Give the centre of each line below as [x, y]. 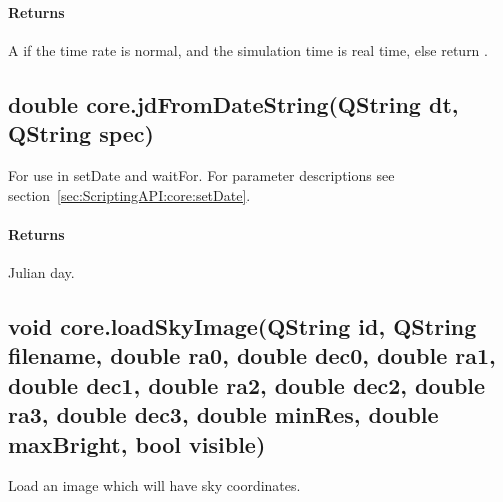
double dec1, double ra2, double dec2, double [247, 384]
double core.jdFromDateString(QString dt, [233, 103]
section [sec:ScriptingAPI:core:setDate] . [129, 194]
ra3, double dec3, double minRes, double [223, 414]
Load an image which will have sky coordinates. [154, 485]
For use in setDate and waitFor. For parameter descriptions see [201, 174]
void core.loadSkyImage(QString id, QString [242, 325]
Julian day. [41, 271]
